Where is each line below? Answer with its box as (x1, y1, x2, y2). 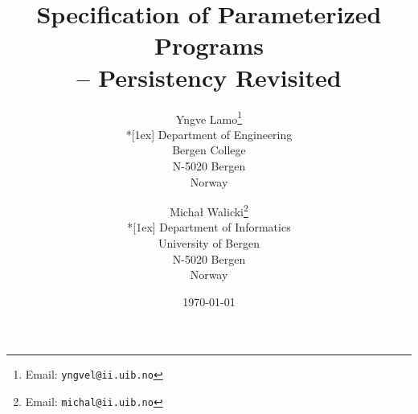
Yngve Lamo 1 (175, 108, 243, 127)
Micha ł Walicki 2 (170, 201, 248, 219)
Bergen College (172, 141, 246, 158)
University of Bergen (158, 234, 260, 251)
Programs (154, 29, 264, 62)
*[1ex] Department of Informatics (127, 219, 291, 236)
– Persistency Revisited (76, 60, 342, 93)
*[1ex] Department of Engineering (125, 125, 293, 142)
